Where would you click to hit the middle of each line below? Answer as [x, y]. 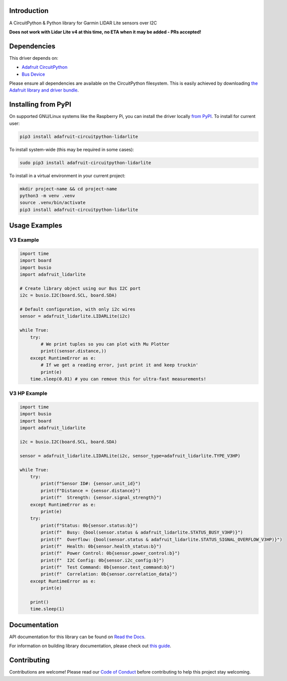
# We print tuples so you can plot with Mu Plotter [105, 344]
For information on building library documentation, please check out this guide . [90, 646]
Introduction [29, 11]
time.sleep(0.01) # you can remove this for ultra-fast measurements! [118, 379]
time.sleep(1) [47, 609]
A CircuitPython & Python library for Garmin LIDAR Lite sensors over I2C [83, 23]
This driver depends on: [34, 58]
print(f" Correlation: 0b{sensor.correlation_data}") [109, 574]
